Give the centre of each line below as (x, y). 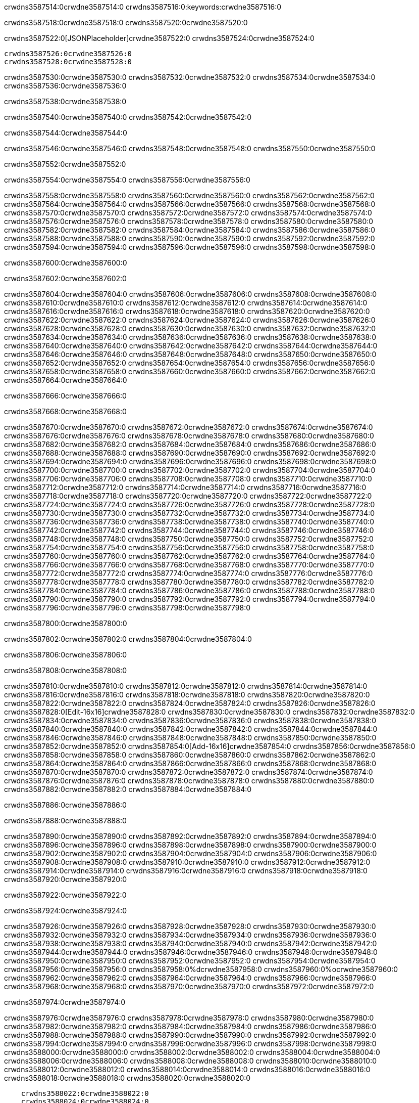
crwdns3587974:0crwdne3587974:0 (65, 1002)
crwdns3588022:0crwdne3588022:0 (85, 1093)
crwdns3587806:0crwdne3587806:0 (66, 655)
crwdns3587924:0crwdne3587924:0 (66, 911)
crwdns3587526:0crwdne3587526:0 (68, 54)
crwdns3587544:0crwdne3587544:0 (66, 133)
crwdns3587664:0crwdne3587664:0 (66, 380)
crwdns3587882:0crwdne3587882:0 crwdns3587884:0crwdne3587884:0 (128, 789)
